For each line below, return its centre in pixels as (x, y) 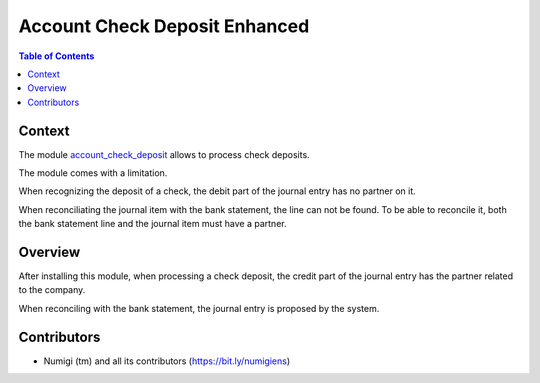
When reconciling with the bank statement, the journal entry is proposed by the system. (199, 308)
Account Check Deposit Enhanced (164, 26)
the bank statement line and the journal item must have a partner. (152, 224)
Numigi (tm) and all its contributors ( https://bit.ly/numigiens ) (167, 361)
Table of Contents (56, 56)
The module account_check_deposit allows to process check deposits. (164, 154)
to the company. (52, 290)
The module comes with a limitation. (93, 173)
